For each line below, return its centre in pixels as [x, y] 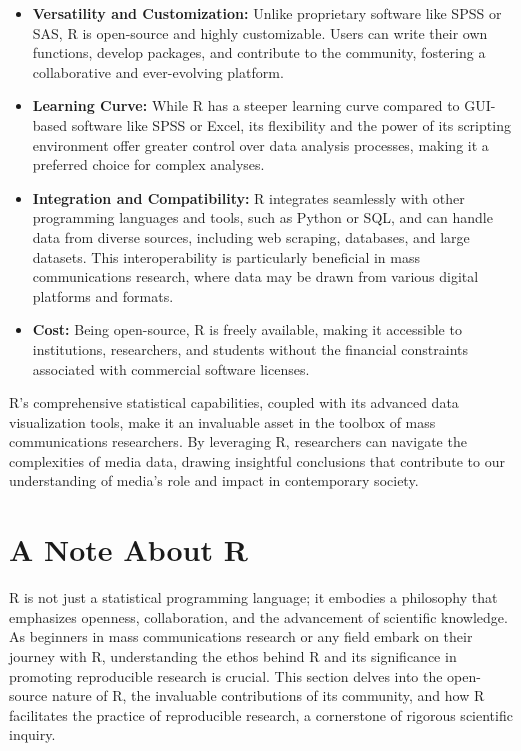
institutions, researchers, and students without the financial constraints [250, 348]
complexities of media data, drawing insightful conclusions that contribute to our [257, 460]
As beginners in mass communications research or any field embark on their [241, 636]
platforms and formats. [103, 295]
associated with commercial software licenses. [171, 368]
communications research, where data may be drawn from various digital [255, 276]
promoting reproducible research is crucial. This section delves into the [226, 675]
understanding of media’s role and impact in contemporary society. [214, 480]
